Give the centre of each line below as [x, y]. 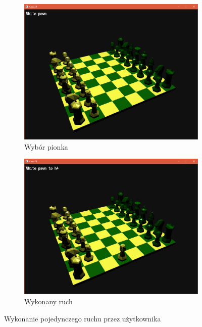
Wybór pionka [46, 146]
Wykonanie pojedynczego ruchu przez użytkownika [83, 318]
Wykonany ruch [48, 301]
